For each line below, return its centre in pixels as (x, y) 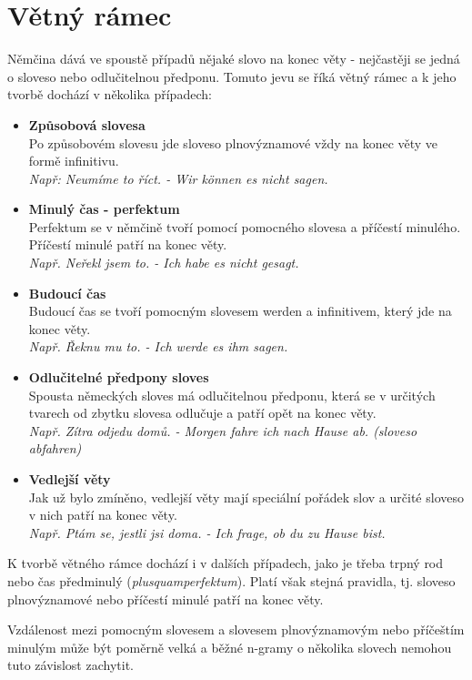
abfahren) (55, 448)
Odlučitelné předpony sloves (119, 377)
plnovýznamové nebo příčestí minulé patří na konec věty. (166, 599)
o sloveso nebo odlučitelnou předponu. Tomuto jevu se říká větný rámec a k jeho (232, 76)
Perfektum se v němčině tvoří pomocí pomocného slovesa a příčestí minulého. (245, 226)
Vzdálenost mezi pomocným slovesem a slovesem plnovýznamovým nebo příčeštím (236, 629)
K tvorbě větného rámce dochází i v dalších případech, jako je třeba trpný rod (226, 563)
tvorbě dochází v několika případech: (110, 94)
